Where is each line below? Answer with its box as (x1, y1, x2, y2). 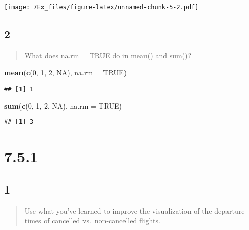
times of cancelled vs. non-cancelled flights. (24, 215, 160, 226)
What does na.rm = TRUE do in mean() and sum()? (24, 50, 192, 60)
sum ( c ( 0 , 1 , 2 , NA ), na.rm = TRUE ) (4, 100, 122, 111)
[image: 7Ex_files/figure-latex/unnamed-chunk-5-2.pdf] (4, 4, 199, 11)
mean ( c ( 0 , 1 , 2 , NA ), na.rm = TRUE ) (4, 67, 127, 78)
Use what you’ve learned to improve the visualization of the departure (24, 205, 245, 216)
